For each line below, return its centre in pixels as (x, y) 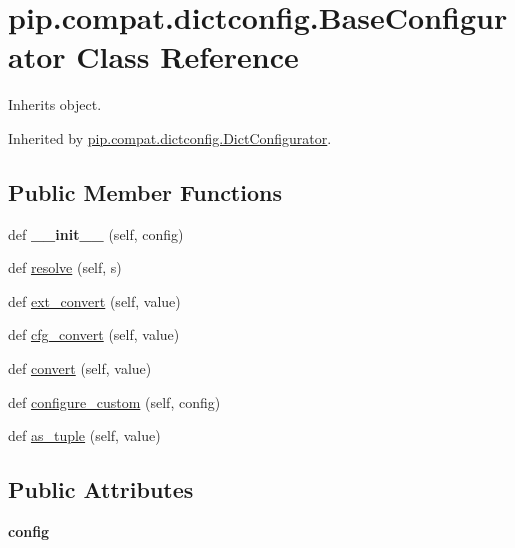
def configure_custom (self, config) (114, 401)
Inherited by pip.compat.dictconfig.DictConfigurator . (170, 137)
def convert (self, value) (80, 368)
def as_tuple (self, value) (84, 435)
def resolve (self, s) (65, 267)
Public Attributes (101, 489)
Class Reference (187, 56)
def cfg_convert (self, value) (94, 334)
